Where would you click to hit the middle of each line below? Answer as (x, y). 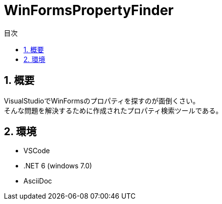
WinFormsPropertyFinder (89, 10)
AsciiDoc (38, 181)
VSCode (37, 151)
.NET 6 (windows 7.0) (58, 166)
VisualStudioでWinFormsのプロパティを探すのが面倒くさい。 (102, 101)
